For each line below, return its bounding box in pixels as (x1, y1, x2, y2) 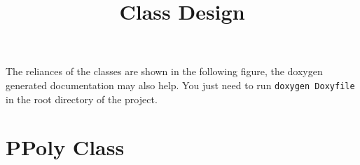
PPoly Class (6, 133, 125, 161)
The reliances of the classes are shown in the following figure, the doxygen (6, 64, 323, 79)
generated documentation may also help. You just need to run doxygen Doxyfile (6, 77, 355, 92)
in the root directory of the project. (6, 91, 158, 106)
